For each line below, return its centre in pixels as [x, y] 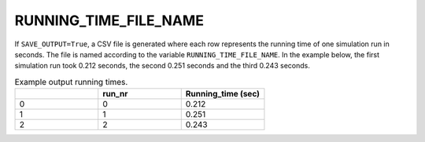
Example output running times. [71, 82]
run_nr [115, 94]
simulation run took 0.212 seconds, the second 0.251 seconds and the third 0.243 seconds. [162, 66]
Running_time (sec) [222, 94]
